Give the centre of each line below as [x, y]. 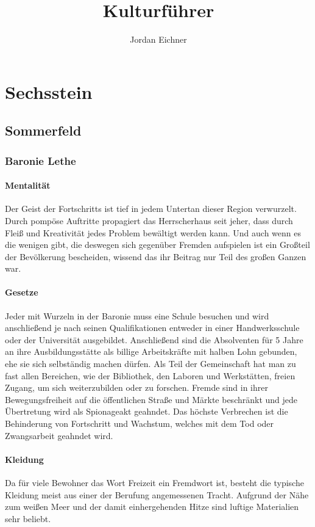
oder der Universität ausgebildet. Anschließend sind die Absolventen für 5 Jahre [154, 339]
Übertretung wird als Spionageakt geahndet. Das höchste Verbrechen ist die [147, 411]
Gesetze [22, 292]
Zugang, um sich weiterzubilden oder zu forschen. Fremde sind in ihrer [136, 387]
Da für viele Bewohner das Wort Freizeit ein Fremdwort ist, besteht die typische [154, 483]
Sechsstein [49, 91]
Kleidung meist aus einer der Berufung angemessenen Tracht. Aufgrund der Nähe [157, 494]
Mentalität [28, 185]
